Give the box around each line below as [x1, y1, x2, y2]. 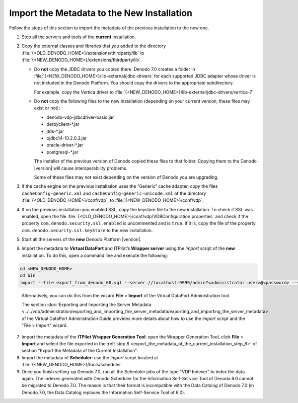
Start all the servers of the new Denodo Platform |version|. [21, 237, 142, 242]
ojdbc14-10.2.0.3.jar [46, 135, 87, 141]
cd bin [19, 273, 36, 278]
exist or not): [34, 105, 60, 111]
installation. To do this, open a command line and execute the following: [21, 252, 168, 258]
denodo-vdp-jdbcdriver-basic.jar [46, 114, 114, 120]
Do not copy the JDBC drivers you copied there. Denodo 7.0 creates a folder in [34, 66, 196, 72]
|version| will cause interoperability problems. [34, 165, 128, 171]
